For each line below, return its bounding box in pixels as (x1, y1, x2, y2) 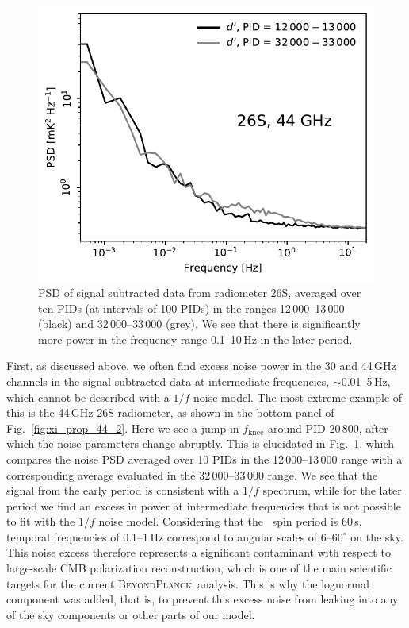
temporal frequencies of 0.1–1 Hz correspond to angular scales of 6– (6, 528, 332, 545)
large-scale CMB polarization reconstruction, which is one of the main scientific (6, 560, 392, 576)
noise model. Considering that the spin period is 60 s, (98, 513, 362, 530)
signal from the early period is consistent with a (6, 482, 239, 499)
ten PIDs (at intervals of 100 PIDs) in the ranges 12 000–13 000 (38, 299, 345, 316)
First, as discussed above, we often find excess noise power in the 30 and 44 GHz (6, 357, 396, 374)
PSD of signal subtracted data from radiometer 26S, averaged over (38, 283, 361, 300)
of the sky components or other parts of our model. (6, 606, 255, 622)
